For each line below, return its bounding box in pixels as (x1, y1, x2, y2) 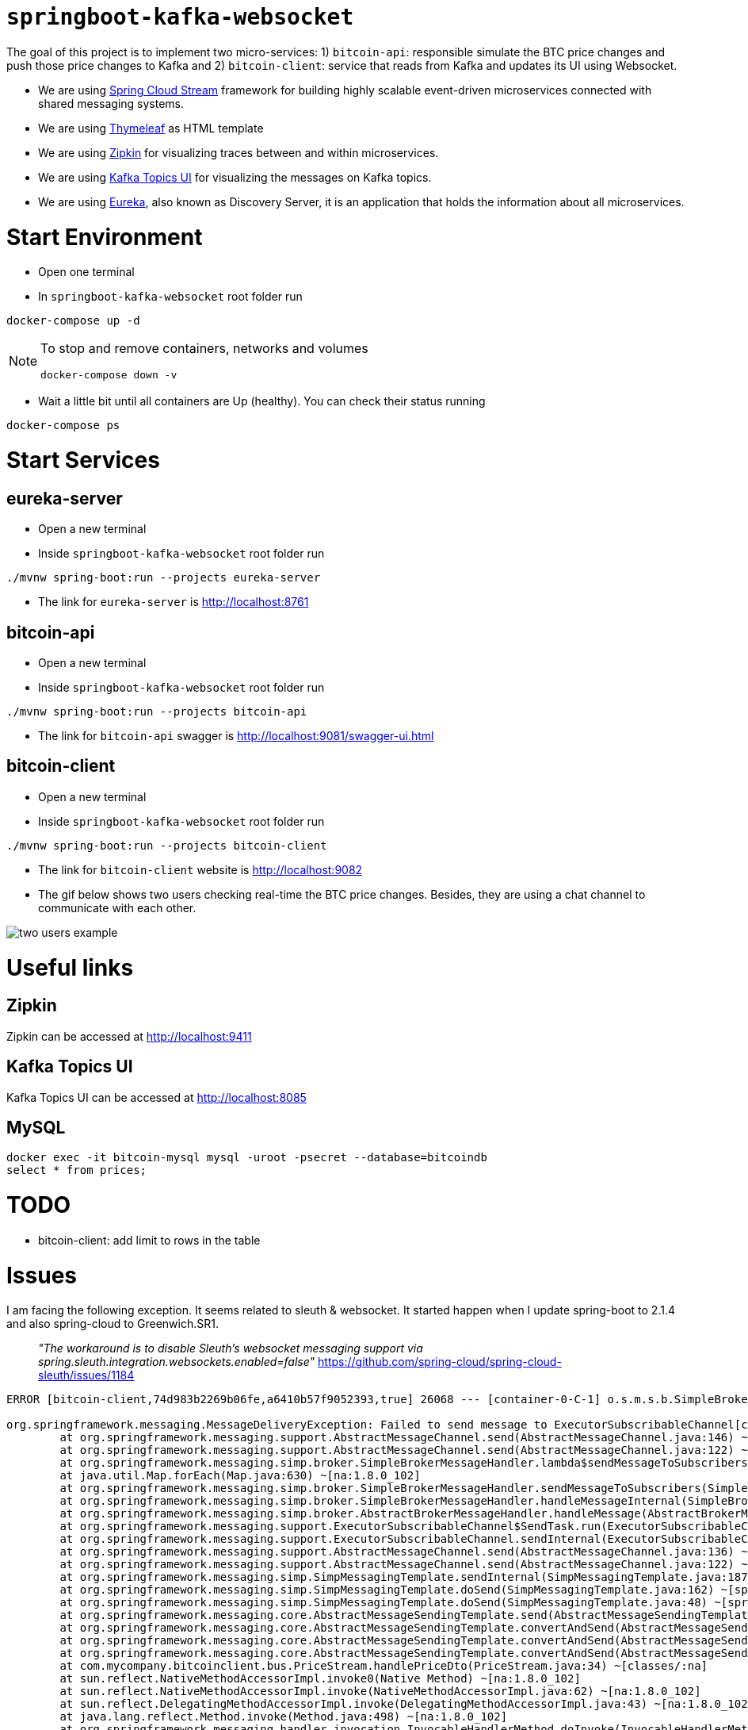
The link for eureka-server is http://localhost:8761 (38, 595, 309, 609)
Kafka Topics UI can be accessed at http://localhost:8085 (6, 1090, 307, 1104)
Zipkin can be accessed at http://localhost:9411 (6, 1029, 252, 1043)
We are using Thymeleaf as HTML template (38, 121, 264, 135)
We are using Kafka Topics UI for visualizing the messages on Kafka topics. (38, 170, 432, 184)
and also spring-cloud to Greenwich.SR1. (6, 1317, 219, 1331)
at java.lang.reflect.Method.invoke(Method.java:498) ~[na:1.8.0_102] (59, 1710, 508, 1724)
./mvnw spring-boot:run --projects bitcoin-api (6, 705, 307, 719)
